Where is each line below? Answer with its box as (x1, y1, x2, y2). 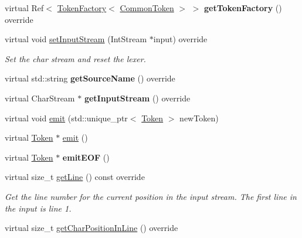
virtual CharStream (5, 91, 75, 104)
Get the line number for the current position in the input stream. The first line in (5, 190, 297, 202)
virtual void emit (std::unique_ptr (5, 111, 128, 124)
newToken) (179, 111, 219, 124)
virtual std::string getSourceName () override (5, 72, 175, 84)
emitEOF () (62, 151, 110, 163)
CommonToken (120, 2, 174, 13)
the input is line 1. (5, 202, 72, 214)
